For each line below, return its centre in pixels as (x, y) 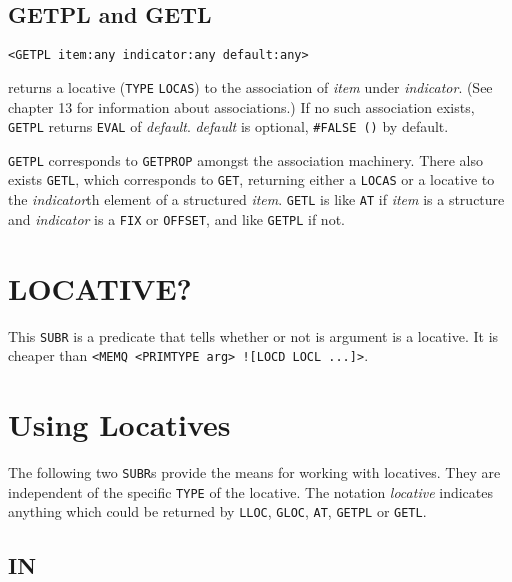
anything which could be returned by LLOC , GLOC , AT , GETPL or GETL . (217, 511)
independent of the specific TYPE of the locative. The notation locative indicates (250, 491)
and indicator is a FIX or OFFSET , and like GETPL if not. (176, 218)
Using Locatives (119, 424)
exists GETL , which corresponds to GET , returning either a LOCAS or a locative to (251, 179)
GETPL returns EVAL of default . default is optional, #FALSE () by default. (228, 126)
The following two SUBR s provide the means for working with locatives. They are (254, 471)
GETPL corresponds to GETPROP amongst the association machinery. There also (246, 159)
